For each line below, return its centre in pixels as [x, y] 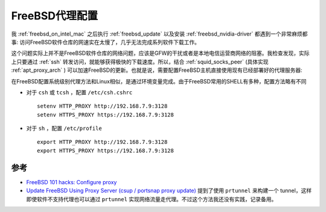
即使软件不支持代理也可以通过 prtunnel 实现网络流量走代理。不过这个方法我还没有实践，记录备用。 [152, 199]
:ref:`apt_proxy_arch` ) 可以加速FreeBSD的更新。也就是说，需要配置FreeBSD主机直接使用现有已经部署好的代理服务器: [157, 70]
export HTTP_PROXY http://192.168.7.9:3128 [102, 142]
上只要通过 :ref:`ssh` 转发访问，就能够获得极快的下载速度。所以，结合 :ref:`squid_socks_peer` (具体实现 [140, 62]
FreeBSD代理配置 [55, 16]
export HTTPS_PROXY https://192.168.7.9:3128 [106, 150]
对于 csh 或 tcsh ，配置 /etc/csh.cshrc [79, 92]
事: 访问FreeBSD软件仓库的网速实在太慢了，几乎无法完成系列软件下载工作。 [106, 42]
